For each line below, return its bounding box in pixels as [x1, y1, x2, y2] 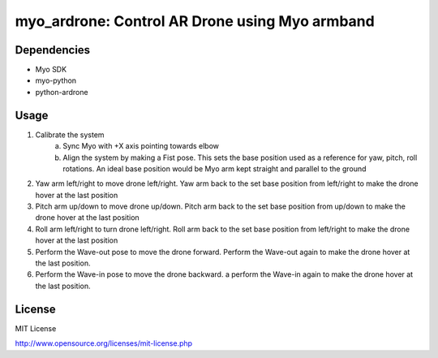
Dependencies [15, 43, 91, 57]
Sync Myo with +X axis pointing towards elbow [62, 141, 219, 151]
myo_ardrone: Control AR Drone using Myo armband [15, 12, 375, 30]
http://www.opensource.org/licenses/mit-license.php [15, 339, 193, 348]
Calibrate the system [35, 130, 105, 140]
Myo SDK [35, 65, 67, 75]
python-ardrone [35, 87, 88, 97]
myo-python [35, 75, 77, 85]
